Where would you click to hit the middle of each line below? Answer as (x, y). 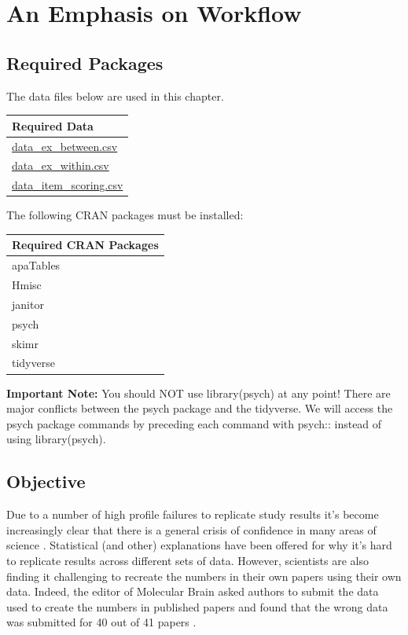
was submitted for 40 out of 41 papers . (101, 622)
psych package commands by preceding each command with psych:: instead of (194, 423)
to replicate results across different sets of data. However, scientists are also (187, 560)
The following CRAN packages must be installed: (125, 215)
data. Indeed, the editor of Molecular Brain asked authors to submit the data (193, 591)
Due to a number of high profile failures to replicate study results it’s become (193, 514)
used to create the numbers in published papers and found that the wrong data (197, 606)
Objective (46, 481)
